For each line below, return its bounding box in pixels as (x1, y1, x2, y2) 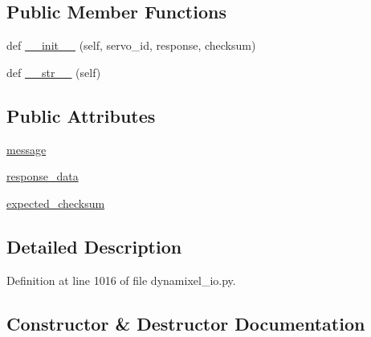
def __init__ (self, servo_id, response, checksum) (6, 37, 256, 54)
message (6, 140, 47, 157)
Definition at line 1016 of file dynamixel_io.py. (6, 271, 236, 288)
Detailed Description (6, 233, 182, 258)
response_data (6, 168, 79, 185)
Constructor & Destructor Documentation (6, 311, 365, 335)
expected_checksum (6, 194, 105, 211)
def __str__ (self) (6, 63, 101, 80)
